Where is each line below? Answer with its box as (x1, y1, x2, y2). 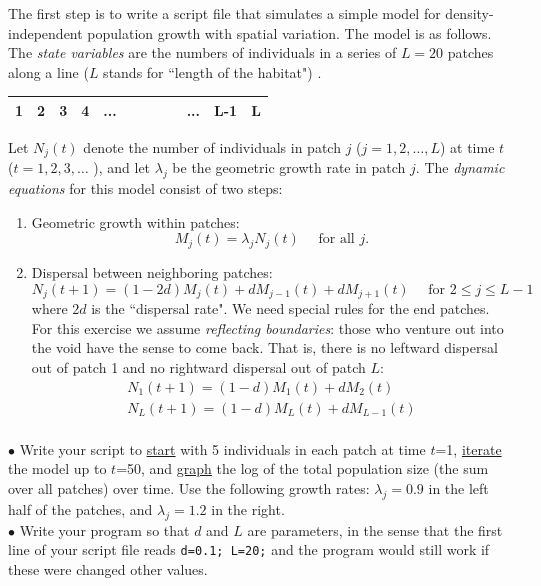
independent (8, 22, 83, 43)
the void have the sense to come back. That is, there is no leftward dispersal (31, 337, 498, 358)
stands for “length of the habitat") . (103, 61, 322, 82)
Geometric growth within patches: (31, 211, 240, 232)
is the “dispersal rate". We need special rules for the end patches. (91, 298, 490, 319)
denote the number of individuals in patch (83, 136, 341, 157)
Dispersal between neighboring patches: (31, 262, 273, 283)
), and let (93, 157, 151, 178)
